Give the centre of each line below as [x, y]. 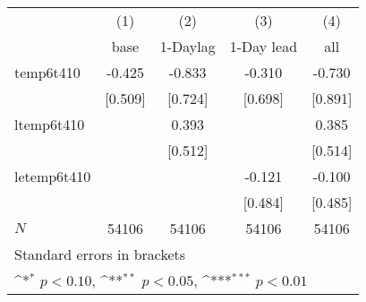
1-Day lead [264, 46]
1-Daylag [187, 46]
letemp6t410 [53, 176]
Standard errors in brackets [100, 254]
